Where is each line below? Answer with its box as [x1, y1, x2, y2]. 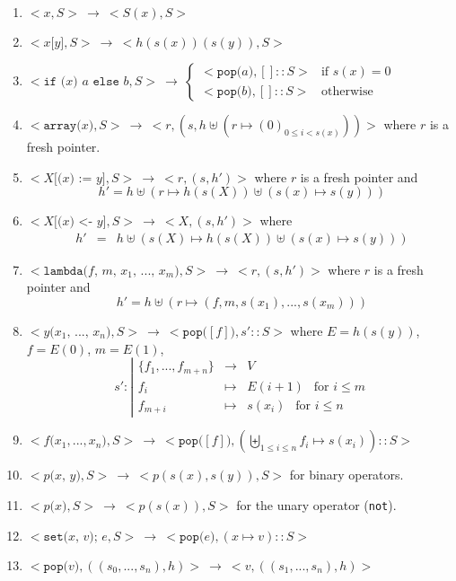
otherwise [320, 84, 373, 98]
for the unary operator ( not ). [236, 495, 397, 514]
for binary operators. [289, 465, 404, 484]
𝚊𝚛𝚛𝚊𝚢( [43, 119, 82, 132]
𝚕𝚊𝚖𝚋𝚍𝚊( [43, 264, 88, 277]
